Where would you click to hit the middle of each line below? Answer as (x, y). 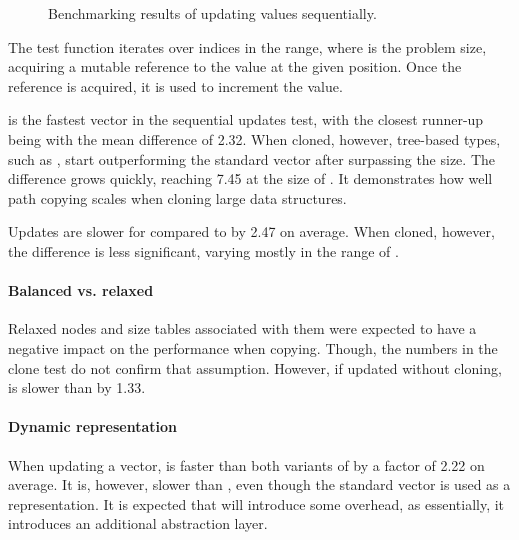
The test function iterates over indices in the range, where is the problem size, (247, 46)
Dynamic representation (93, 426)
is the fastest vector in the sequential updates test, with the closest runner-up (246, 119)
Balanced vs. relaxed (81, 290)
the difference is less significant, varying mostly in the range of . (203, 250)
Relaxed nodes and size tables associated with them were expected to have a (242, 328)
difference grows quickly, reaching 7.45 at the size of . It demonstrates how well (250, 178)
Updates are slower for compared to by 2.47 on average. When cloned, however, (251, 231)
